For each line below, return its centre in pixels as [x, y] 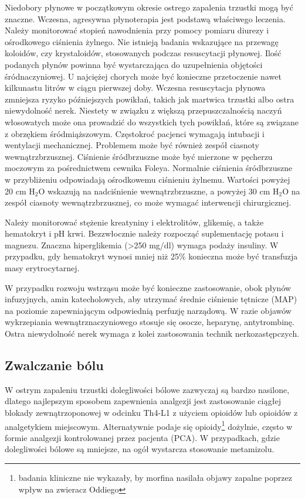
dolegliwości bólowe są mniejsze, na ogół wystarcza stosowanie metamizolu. [140, 449]
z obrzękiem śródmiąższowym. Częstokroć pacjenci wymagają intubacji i [135, 133]
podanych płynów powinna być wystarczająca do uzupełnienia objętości [134, 64]
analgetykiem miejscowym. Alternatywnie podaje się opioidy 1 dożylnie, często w [149, 425]
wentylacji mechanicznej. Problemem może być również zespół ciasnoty [132, 145]
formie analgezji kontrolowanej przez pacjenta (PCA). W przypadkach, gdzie [142, 437]
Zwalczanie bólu [54, 365]
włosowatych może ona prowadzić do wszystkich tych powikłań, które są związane [152, 122]
